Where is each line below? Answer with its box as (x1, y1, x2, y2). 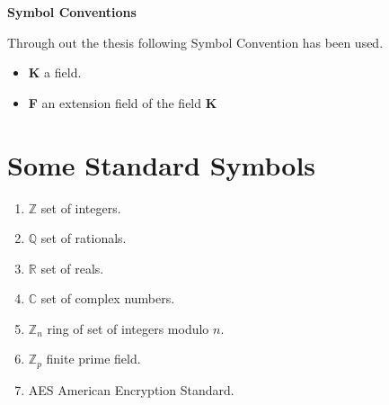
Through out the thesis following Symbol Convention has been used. (7, 32, 384, 51)
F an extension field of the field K (28, 93, 217, 112)
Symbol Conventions (7, 3, 137, 21)
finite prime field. (46, 349, 141, 368)
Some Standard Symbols (7, 146, 316, 183)
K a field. (28, 63, 82, 82)
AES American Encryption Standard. (28, 380, 234, 399)
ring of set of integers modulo (47, 319, 209, 337)
